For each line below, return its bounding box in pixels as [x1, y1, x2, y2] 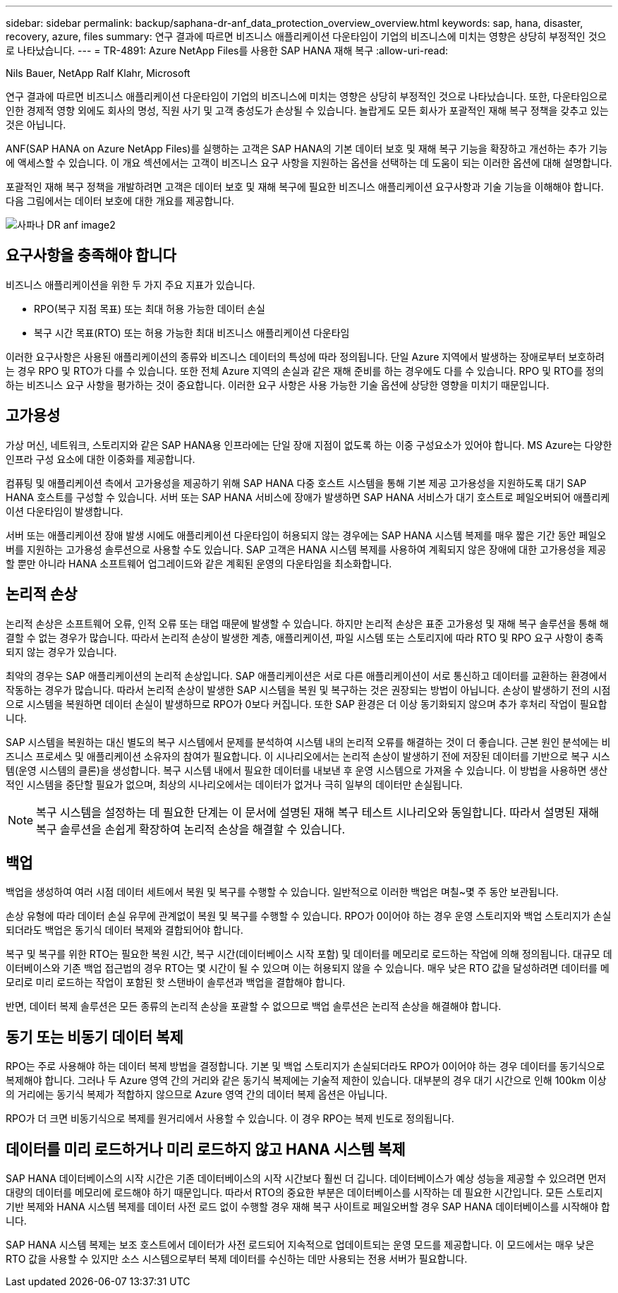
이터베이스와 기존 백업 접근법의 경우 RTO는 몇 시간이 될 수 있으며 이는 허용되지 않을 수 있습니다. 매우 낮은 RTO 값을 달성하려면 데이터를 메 [6, 962, 610, 975]
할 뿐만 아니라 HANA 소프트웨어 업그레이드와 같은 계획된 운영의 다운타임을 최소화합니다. [6, 557, 392, 570]
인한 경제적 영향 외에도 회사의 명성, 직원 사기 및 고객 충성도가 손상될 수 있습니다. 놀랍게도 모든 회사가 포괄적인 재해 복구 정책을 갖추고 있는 [6, 104, 609, 116]
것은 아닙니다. [6, 119, 66, 131]
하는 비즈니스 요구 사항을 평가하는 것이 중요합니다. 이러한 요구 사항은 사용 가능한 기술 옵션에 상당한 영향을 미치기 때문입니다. [6, 378, 550, 391]
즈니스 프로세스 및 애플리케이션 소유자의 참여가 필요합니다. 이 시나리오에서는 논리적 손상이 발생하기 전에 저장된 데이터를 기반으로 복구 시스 [6, 750, 610, 762]
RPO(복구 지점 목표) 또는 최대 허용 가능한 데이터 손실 [34, 302, 265, 315]
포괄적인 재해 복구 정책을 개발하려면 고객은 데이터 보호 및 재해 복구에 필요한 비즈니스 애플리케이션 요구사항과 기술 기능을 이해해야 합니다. [6, 181, 604, 193]
